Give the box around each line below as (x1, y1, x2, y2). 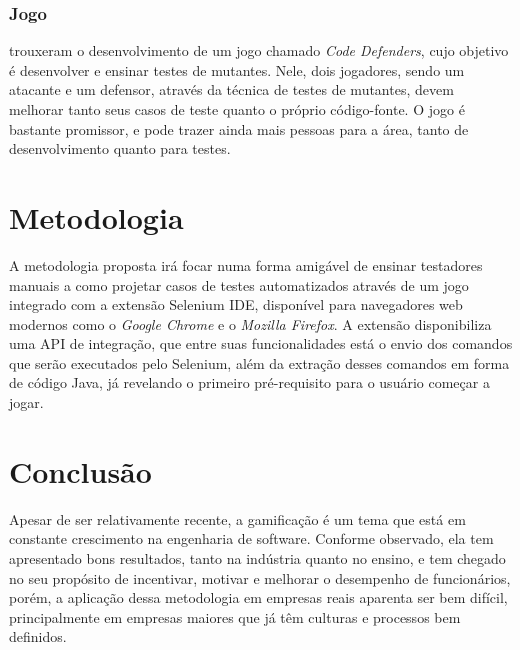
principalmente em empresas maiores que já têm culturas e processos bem (9, 606, 461, 627)
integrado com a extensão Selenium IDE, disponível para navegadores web (9, 294, 463, 315)
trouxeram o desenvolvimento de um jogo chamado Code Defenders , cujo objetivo (9, 40, 509, 61)
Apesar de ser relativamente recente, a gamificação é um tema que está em (9, 508, 466, 529)
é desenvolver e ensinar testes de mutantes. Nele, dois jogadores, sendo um (9, 59, 465, 80)
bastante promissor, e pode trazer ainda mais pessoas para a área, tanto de (9, 118, 469, 139)
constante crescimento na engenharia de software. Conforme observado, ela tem (9, 528, 494, 549)
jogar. (9, 392, 44, 413)
